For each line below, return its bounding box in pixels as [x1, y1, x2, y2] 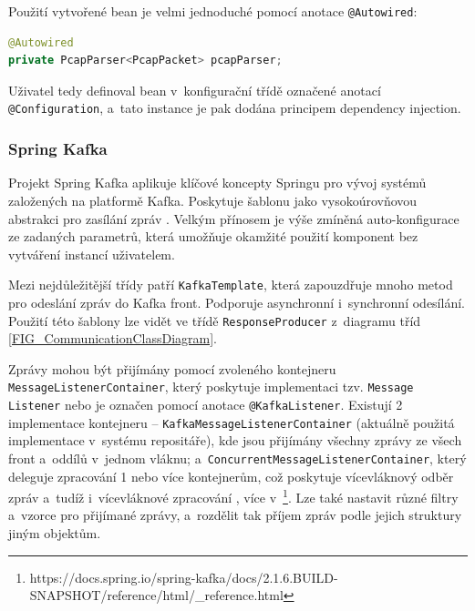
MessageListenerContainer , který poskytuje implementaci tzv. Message [8, 377, 414, 396]
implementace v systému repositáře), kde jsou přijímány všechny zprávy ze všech [8, 431, 462, 450]
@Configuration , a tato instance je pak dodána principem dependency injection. [8, 98, 461, 117]
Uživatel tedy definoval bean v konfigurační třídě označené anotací [8, 80, 381, 99]
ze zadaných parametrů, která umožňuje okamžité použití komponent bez [8, 227, 418, 246]
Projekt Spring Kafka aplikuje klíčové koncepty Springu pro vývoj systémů [8, 173, 427, 192]
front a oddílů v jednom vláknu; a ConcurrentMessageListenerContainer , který [8, 448, 467, 467]
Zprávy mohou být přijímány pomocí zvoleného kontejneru [8, 359, 336, 378]
